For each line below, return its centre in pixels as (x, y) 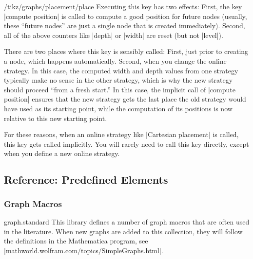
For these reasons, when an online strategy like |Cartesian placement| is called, (121, 134)
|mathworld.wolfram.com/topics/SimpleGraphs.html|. (84, 250)
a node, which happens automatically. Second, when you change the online (115, 60)
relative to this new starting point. (56, 118)
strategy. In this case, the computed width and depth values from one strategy (121, 70)
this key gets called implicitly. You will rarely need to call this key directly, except (126, 144)
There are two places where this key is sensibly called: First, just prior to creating (126, 51)
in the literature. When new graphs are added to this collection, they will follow (123, 231)
